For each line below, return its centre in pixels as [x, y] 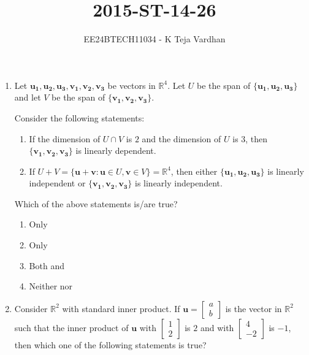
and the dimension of [181, 138]
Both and [47, 265]
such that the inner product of [71, 327]
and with [217, 327]
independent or [57, 183]
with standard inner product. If [121, 308]
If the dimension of [65, 138]
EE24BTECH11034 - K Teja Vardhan [154, 39]
